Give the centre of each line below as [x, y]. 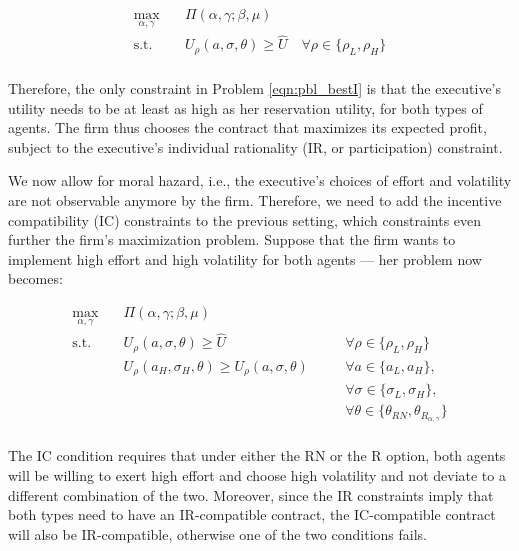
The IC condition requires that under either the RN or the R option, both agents [257, 455]
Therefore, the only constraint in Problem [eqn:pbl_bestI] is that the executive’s [255, 87]
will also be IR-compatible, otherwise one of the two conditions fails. [217, 533]
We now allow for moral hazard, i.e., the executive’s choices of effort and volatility [260, 180]
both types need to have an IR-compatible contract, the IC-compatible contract [252, 514]
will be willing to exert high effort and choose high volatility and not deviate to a [257, 474]
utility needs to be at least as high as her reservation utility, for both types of [245, 107]
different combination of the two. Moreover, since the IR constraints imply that [251, 494]
